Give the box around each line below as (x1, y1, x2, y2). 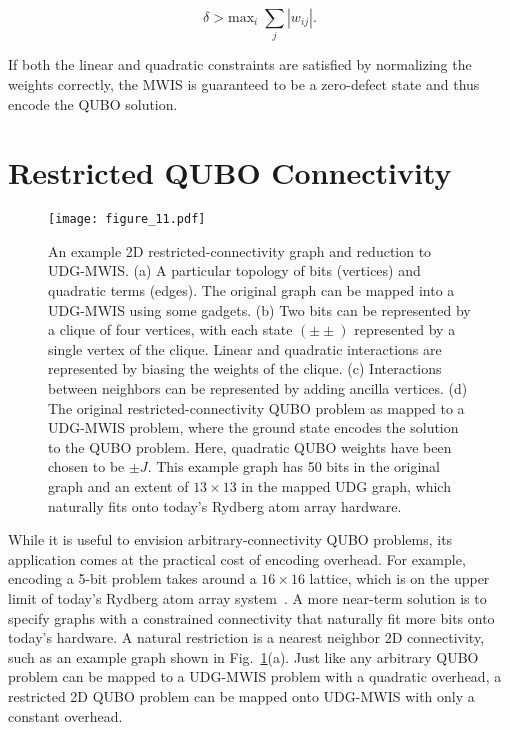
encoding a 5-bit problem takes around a (8, 568, 257, 589)
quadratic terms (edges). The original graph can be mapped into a (48, 280, 455, 301)
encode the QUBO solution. (8, 93, 178, 114)
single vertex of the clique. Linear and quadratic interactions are (48, 338, 442, 359)
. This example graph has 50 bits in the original (147, 456, 441, 477)
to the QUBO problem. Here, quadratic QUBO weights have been (48, 436, 452, 457)
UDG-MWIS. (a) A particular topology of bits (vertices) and (48, 260, 421, 281)
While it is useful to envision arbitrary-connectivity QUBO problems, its (8, 529, 453, 550)
